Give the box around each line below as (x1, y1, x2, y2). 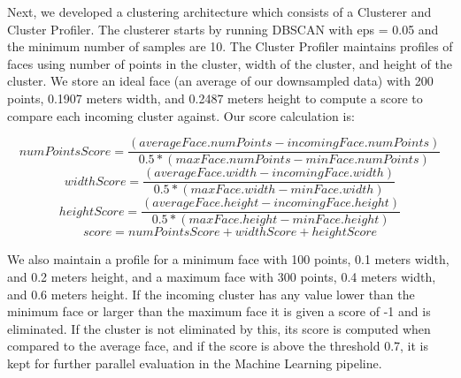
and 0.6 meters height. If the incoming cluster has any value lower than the (7, 284, 415, 303)
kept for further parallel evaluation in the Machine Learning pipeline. (7, 353, 382, 372)
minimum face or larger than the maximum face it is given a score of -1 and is (7, 302, 431, 321)
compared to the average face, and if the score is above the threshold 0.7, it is (7, 336, 429, 355)
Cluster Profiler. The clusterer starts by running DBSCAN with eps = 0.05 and (7, 19, 439, 38)
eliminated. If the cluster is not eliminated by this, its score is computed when (7, 319, 431, 337)
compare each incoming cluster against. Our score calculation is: (7, 106, 355, 125)
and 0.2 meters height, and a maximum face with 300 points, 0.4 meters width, (7, 267, 436, 285)
